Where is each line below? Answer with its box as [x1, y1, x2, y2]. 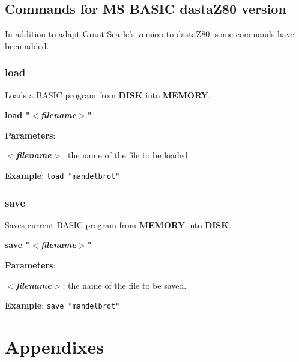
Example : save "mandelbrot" [5, 299, 120, 312]
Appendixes [5, 334, 104, 359]
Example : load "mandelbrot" [5, 169, 120, 181]
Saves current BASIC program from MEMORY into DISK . [5, 218, 231, 231]
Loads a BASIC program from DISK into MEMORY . [5, 88, 211, 101]
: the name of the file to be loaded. [62, 149, 190, 161]
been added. [5, 39, 49, 52]
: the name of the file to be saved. [62, 279, 187, 291]
